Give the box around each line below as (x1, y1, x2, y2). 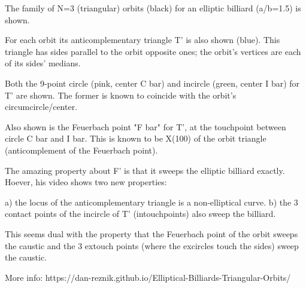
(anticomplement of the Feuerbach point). (5, 143, 158, 156)
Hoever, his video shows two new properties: (5, 176, 167, 188)
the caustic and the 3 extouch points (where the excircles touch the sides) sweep (5, 239, 299, 252)
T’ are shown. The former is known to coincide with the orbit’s (5, 88, 237, 101)
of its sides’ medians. (5, 57, 81, 69)
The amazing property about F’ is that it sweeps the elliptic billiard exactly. (5, 164, 285, 176)
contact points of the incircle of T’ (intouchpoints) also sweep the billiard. (5, 207, 276, 220)
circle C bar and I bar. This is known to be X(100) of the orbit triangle (5, 132, 266, 145)
